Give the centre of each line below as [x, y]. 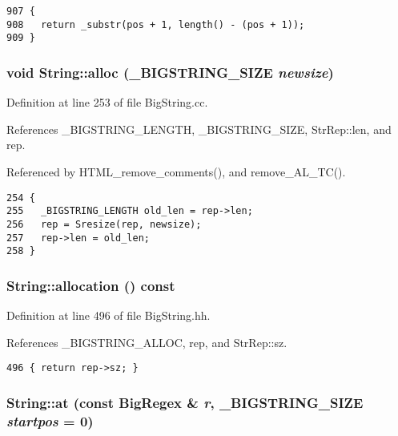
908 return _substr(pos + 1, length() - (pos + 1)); [156, 24]
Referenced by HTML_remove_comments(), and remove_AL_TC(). [176, 171]
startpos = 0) [50, 420]
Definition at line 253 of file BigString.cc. [107, 102]
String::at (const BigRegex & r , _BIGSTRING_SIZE [185, 402]
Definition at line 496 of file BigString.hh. [109, 315]
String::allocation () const [91, 285]
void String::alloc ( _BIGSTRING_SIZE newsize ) [170, 72]
